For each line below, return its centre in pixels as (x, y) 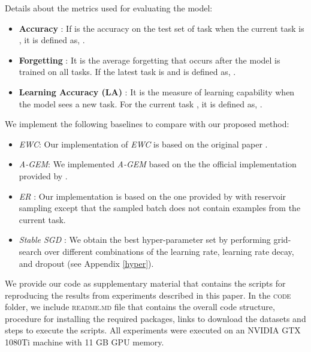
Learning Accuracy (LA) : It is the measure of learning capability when (157, 91)
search (30, 251)
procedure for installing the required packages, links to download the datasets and (155, 318)
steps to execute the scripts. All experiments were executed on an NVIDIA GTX (153, 330)
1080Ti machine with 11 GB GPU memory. (84, 342)
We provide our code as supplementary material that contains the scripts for (145, 283)
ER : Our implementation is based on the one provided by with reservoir (153, 196)
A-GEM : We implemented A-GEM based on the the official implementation (158, 164)
